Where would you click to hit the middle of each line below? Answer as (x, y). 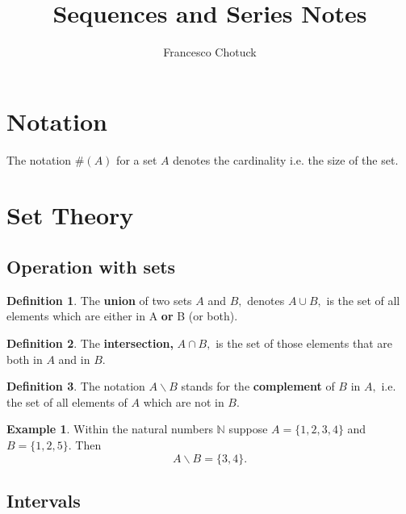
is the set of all (363, 300)
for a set (137, 159)
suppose (248, 429)
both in (25, 359)
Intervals (44, 500)
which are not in (184, 401)
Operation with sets (91, 267)
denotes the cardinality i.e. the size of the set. (286, 159)
